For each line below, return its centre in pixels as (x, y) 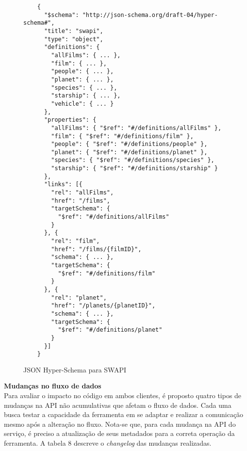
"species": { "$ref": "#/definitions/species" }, (133, 160)
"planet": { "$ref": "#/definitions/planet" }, (129, 152)
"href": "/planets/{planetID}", (103, 306)
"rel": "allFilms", (82, 193)
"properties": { (70, 120)
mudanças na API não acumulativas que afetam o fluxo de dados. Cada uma (118, 405)
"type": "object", (74, 39)
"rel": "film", (75, 241)
